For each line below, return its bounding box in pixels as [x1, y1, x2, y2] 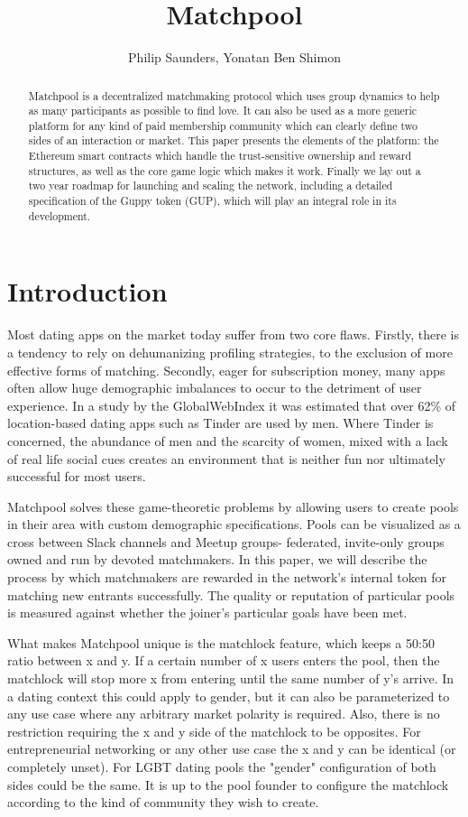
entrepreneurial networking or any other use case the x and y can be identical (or [7, 739, 456, 758]
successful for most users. [7, 467, 146, 486]
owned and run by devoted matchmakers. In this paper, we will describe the [7, 550, 427, 569]
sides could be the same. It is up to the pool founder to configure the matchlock [7, 775, 449, 794]
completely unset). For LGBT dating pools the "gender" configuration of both [7, 757, 436, 776]
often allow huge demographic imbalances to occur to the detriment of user [7, 378, 422, 397]
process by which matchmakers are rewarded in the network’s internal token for [7, 568, 447, 587]
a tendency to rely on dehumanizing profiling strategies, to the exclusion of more [7, 342, 453, 361]
